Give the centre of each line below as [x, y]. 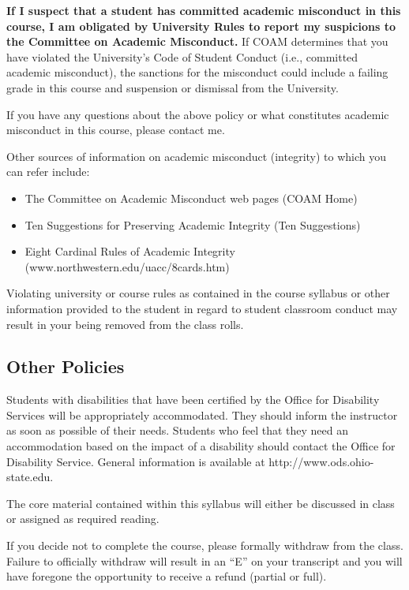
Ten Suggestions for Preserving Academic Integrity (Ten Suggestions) [193, 224]
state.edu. [30, 477]
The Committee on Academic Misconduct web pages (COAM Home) [191, 198]
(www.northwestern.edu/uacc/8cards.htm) [127, 266]
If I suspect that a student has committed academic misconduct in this [204, 10]
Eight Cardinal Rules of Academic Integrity [130, 251]
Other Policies [66, 366]
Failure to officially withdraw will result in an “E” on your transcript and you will [204, 560]
